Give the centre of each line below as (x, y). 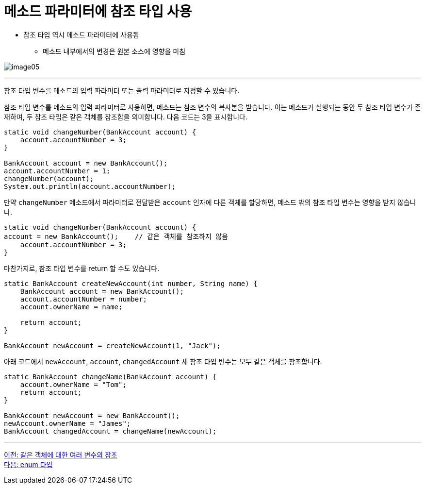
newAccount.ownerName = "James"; (67, 423)
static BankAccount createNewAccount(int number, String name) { (131, 283)
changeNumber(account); (49, 178)
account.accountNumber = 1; (57, 171)
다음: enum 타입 (28, 464)
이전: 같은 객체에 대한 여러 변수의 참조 (61, 454)
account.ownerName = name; (71, 307)
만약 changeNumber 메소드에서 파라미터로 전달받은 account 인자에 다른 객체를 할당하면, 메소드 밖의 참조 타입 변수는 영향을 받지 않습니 (210, 202)
